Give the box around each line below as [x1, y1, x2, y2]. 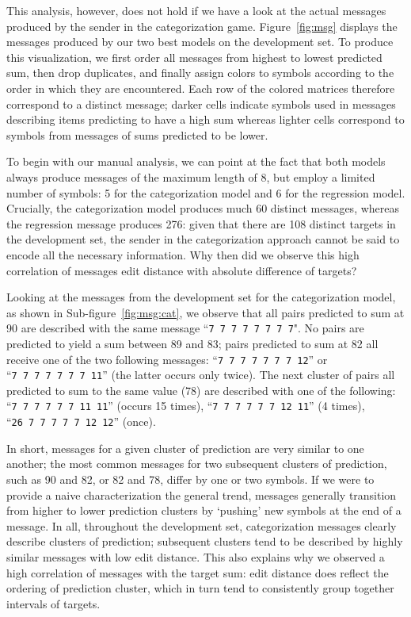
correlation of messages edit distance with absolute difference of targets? [6, 262, 357, 278]
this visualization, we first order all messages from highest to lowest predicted [6, 48, 382, 65]
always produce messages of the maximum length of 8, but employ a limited [6, 168, 375, 185]
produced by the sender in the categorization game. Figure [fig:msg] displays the [6, 17, 398, 34]
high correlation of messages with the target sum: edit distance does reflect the [6, 564, 389, 581]
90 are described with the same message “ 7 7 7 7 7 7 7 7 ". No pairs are [6, 320, 364, 336]
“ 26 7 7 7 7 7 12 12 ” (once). [6, 413, 156, 430]
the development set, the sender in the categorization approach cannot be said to [6, 231, 400, 247]
